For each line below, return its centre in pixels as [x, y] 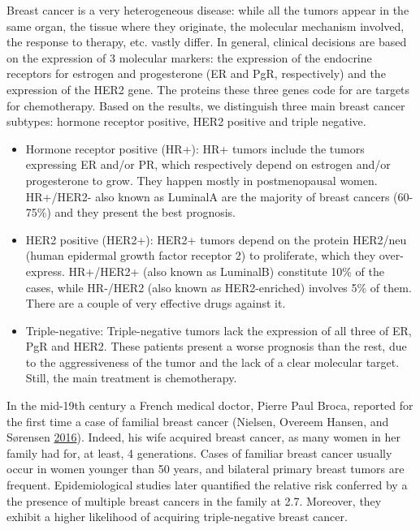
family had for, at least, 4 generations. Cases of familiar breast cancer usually [199, 452]
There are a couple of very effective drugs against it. [156, 303]
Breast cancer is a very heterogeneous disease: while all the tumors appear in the [208, 10]
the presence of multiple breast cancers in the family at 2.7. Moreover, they [194, 500]
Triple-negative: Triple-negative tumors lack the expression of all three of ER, [219, 330]
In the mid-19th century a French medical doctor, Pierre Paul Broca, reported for [210, 405]
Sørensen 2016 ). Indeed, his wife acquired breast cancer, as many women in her [204, 437]
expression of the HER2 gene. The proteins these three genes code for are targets [208, 89]
